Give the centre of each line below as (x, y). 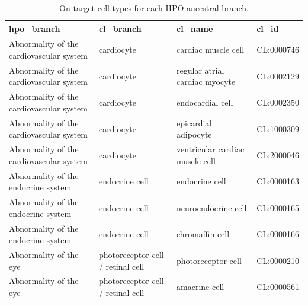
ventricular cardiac (211, 149)
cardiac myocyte (206, 82)
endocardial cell (205, 102)
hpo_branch (35, 28)
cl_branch (120, 28)
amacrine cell (200, 287)
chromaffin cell (203, 234)
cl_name (195, 28)
